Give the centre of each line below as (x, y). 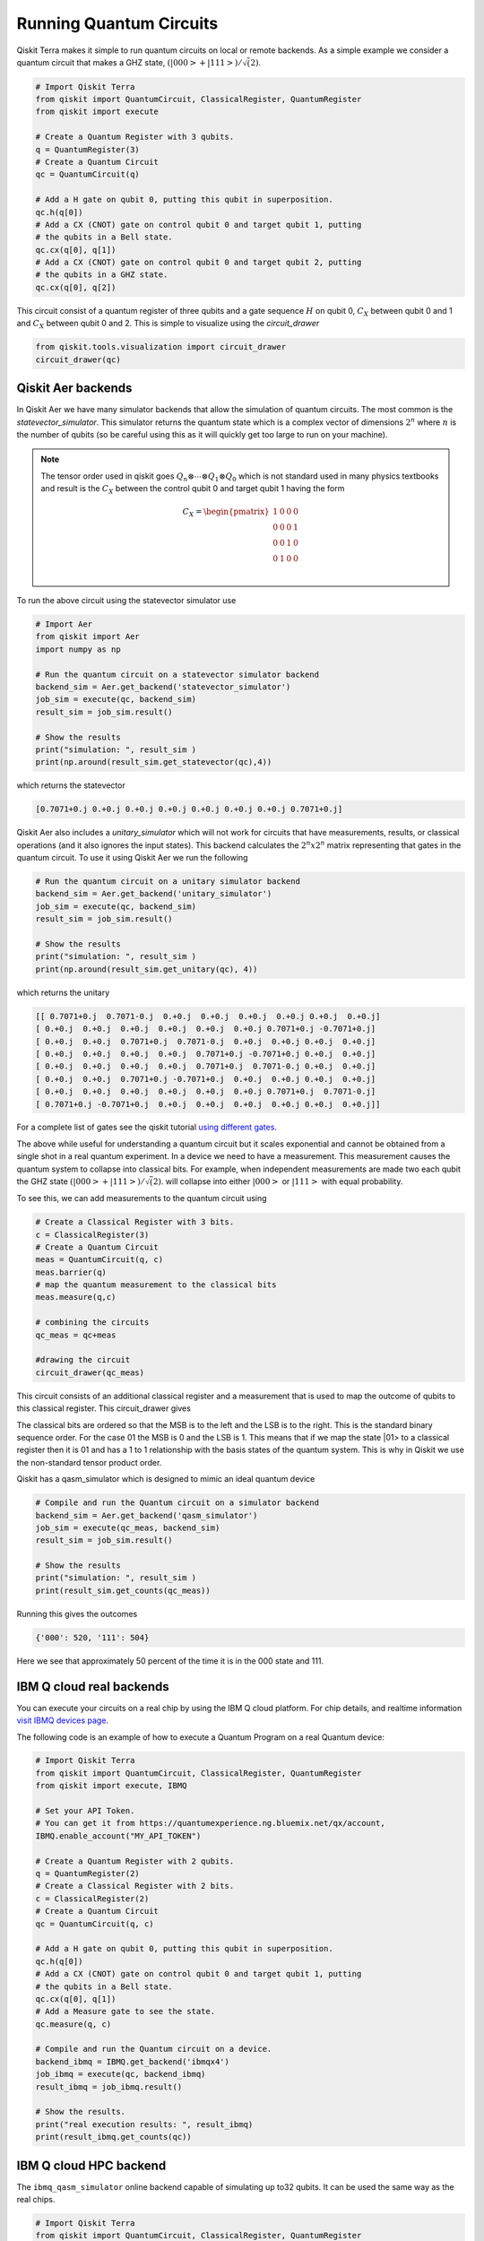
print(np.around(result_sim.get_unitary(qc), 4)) (147, 969)
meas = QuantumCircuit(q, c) (99, 1260)
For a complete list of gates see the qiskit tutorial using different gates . (147, 1127)
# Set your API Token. (85, 1811)
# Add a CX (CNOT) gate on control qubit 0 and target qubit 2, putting (199, 263)
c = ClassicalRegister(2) (92, 1899)
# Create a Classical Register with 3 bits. (135, 1222)
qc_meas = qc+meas (76, 1335)
